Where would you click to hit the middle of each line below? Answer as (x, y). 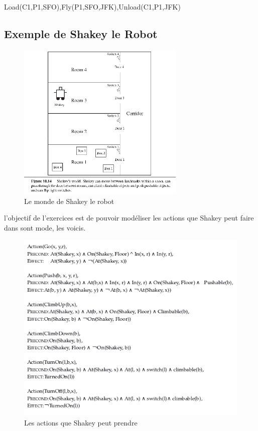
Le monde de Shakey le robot (69, 201)
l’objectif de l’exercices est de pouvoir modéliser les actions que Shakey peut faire (129, 218)
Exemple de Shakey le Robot (81, 33)
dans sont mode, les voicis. (45, 227)
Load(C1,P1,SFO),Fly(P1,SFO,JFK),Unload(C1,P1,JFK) (92, 7)
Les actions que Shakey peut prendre (81, 422)
